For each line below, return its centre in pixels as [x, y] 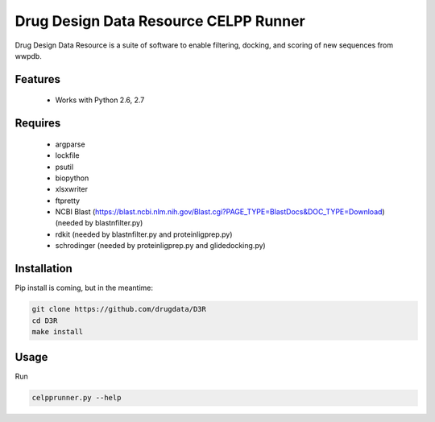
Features [37, 79]
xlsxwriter [72, 189]
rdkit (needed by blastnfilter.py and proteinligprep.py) [144, 234]
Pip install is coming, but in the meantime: [84, 288]
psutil [64, 167]
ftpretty [68, 201]
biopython [72, 178]
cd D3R [45, 321]
